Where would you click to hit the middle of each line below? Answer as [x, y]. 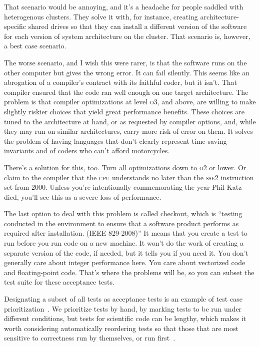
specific [15, 26]
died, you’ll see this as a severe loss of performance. [83, 196]
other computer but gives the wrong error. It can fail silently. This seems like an [127, 72]
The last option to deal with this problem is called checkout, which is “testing [123, 213]
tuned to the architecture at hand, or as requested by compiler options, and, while [130, 121]
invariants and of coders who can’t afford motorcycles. [87, 151]
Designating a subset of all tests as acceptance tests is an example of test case [123, 299]
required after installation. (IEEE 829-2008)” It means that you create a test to [126, 233]
